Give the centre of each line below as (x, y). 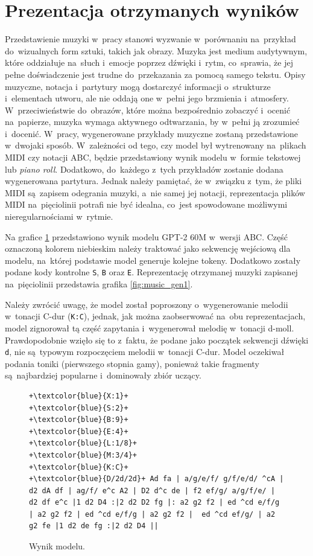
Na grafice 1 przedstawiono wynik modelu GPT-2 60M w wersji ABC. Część (147, 236)
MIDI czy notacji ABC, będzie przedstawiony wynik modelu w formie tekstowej (153, 157)
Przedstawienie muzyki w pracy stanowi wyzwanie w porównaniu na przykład (150, 39)
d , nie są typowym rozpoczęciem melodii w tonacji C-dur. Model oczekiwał (145, 352)
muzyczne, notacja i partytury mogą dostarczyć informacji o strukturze (138, 86)
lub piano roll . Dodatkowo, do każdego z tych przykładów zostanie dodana (144, 169)
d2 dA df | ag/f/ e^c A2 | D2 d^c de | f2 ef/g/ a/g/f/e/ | (152, 490)
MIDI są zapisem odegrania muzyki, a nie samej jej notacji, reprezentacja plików (155, 192)
